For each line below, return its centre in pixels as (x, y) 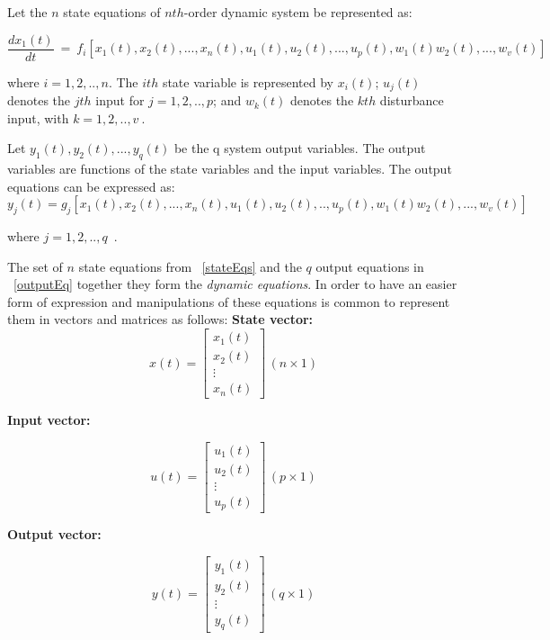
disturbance (412, 100)
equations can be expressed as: (91, 186)
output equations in (370, 266)
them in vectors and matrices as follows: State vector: (160, 319)
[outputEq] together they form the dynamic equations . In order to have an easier (235, 284)
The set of (35, 266)
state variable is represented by (248, 81)
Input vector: (49, 420)
